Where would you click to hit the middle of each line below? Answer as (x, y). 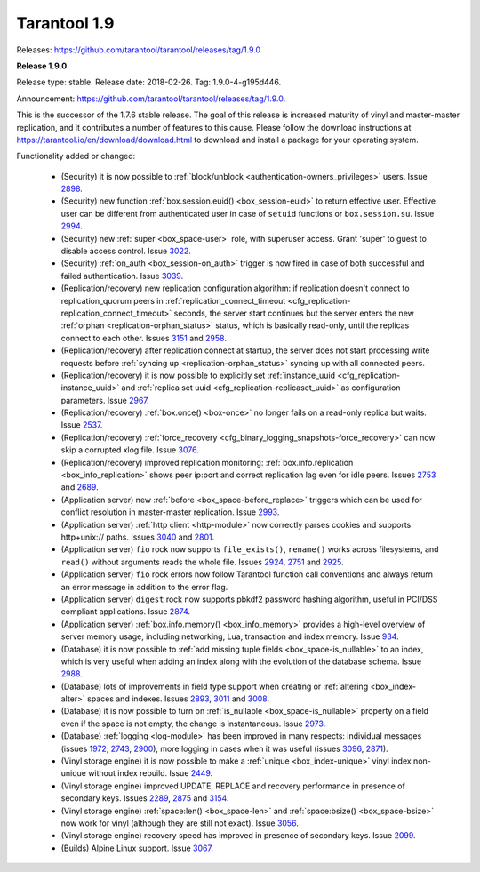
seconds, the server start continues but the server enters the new (294, 313)
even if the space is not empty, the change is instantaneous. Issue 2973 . (193, 724)
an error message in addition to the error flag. (144, 587)
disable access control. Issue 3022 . (126, 251)
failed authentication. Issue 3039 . (122, 276)
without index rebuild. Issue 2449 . (150, 773)
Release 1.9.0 (42, 66)
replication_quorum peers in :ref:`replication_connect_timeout (173, 300)
